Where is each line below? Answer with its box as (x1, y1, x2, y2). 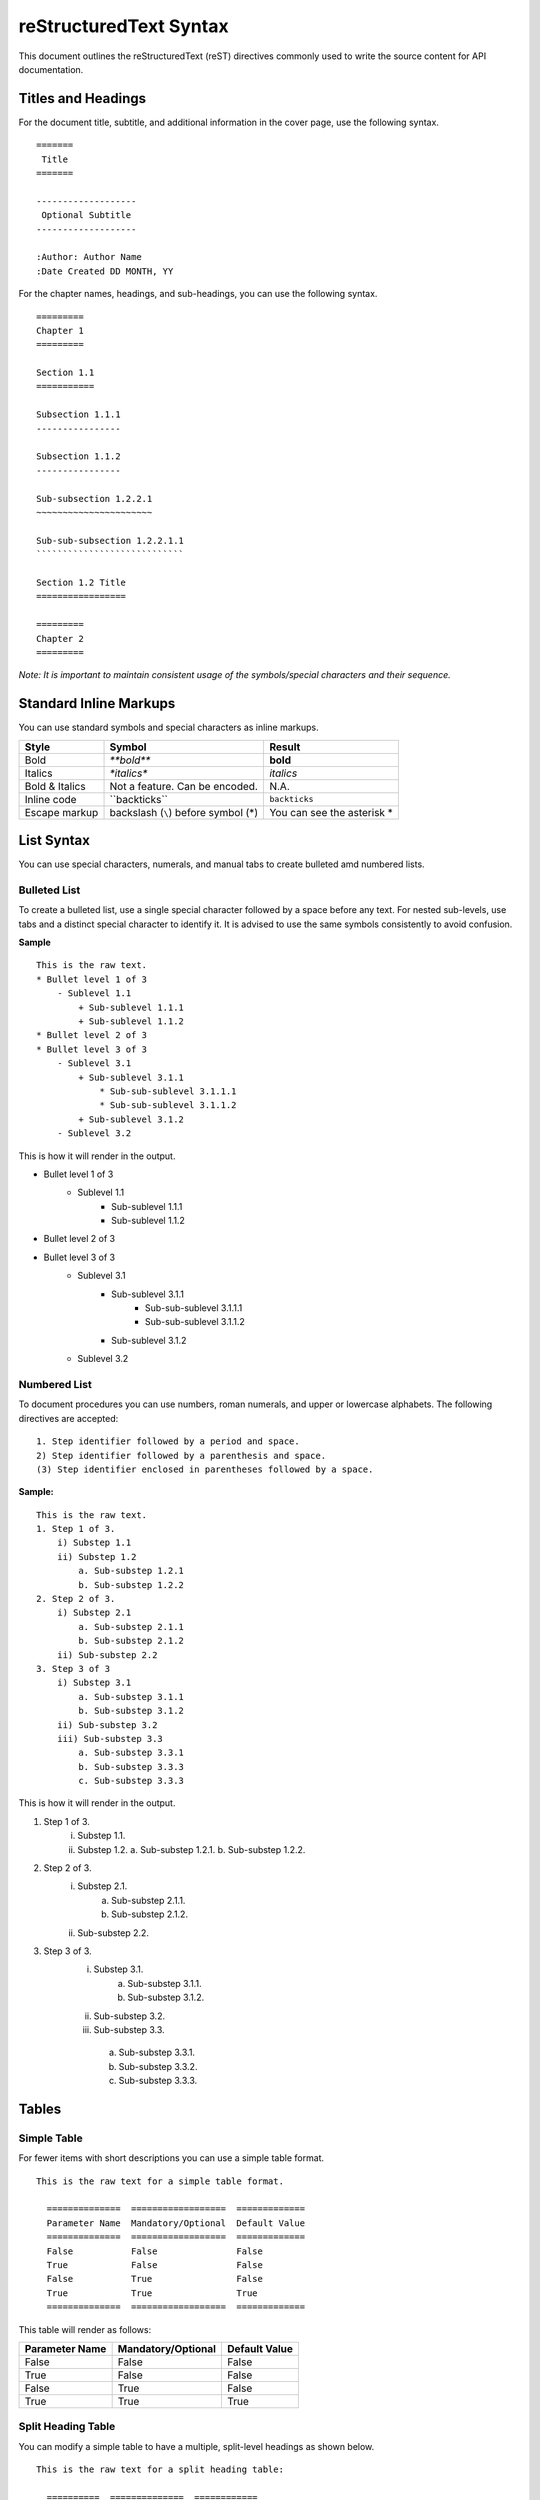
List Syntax (18, 832, 90, 849)
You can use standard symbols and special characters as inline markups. (18, 721, 319, 734)
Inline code (24, 792, 77, 806)
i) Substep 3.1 (56, 1677, 132, 1689)
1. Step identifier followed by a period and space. (36, 1436, 300, 1447)
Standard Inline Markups (18, 695, 176, 712)
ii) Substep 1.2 (56, 1551, 137, 1562)
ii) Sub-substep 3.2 (56, 1719, 158, 1730)
